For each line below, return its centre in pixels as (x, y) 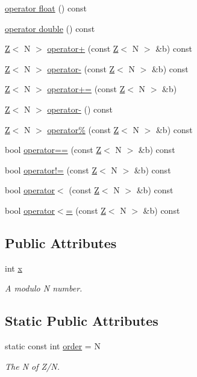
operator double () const (50, 28)
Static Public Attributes (82, 321)
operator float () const (46, 8)
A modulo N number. (44, 288)
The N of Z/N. (32, 366)
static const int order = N (53, 346)
